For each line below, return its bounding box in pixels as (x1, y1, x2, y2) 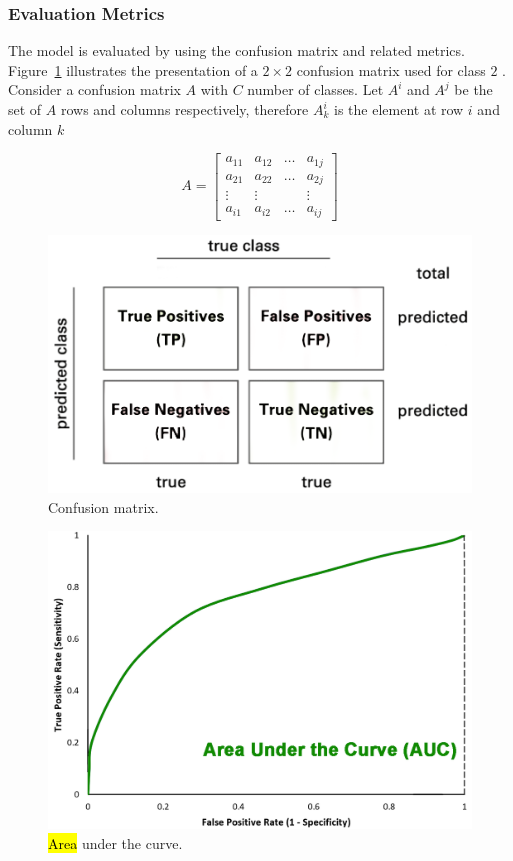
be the (454, 79, 493, 100)
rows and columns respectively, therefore (60, 99, 309, 119)
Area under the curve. (48, 832, 183, 853)
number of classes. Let (247, 79, 384, 100)
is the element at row (334, 99, 464, 119)
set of (8, 99, 42, 119)
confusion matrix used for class (296, 59, 486, 80)
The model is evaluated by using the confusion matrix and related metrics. (8, 40, 465, 61)
